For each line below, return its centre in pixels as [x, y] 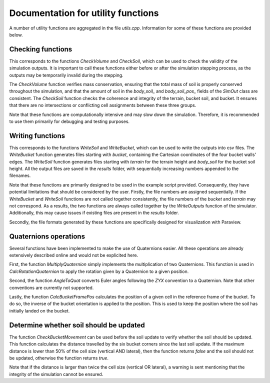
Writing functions [37, 136]
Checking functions [41, 49]
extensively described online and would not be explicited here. [74, 255]
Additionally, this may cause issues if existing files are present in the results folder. [94, 213]
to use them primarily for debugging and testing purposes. [69, 121]
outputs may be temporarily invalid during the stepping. [66, 75]
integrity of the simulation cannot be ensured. [56, 374]
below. [16, 34]
